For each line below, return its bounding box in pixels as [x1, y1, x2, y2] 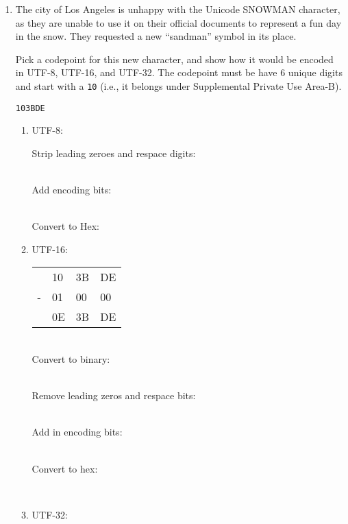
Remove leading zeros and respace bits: [32, 388, 196, 403]
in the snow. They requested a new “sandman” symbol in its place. [15, 29, 297, 43]
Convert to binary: [32, 352, 110, 366]
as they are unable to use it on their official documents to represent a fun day [15, 15, 342, 29]
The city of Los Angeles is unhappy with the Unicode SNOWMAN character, [15, 2, 340, 16]
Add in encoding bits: [32, 425, 123, 439]
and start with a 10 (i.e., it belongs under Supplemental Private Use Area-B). [15, 78, 342, 93]
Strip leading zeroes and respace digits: [32, 145, 196, 160]
